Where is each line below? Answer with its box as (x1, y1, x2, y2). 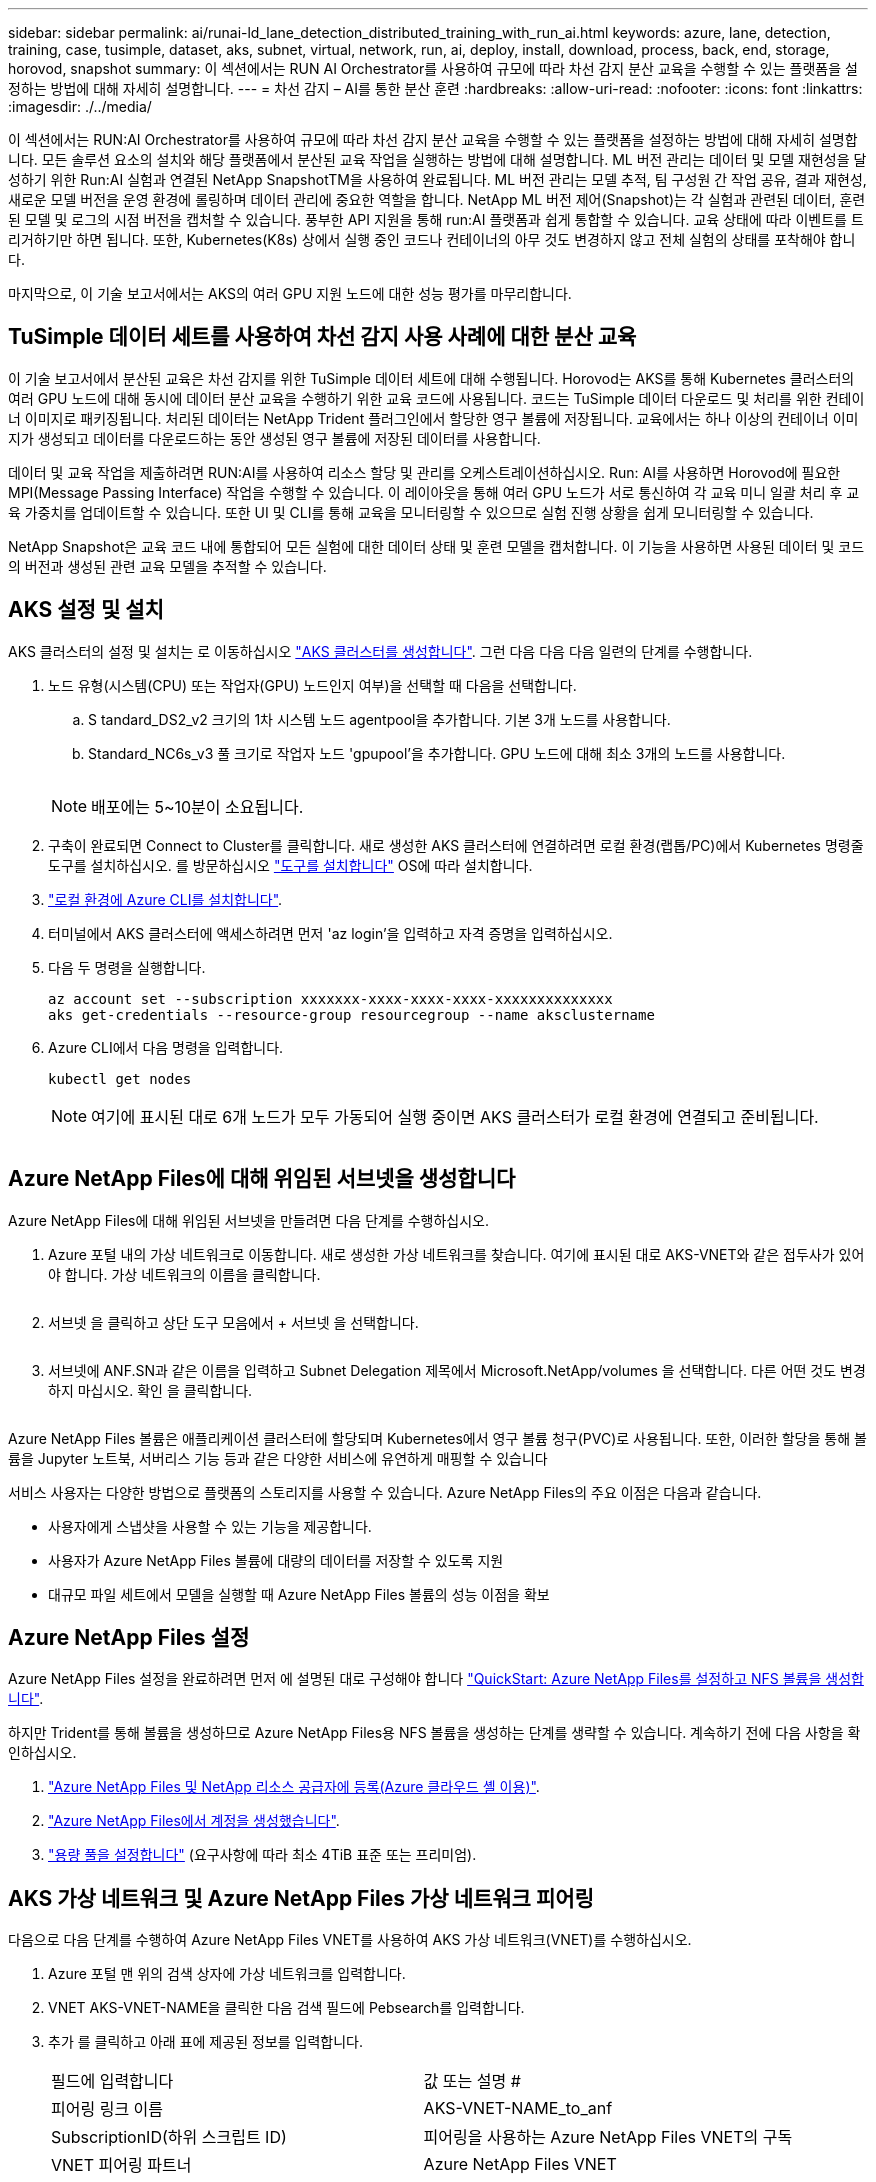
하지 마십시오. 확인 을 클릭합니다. (48, 1381, 253, 1399)
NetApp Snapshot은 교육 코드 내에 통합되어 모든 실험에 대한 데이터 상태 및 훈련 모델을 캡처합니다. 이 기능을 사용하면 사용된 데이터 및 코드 (8, 537, 865, 555)
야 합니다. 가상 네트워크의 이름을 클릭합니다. (48, 1265, 321, 1283)
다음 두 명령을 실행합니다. (48, 958, 206, 976)
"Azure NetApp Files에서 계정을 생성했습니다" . (48, 1812, 340, 1830)
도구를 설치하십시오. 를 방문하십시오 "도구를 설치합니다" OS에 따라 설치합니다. (48, 856, 533, 874)
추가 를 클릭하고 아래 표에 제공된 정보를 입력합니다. (48, 2033, 363, 2051)
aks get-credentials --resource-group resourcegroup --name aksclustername (48, 1006, 655, 1023)
